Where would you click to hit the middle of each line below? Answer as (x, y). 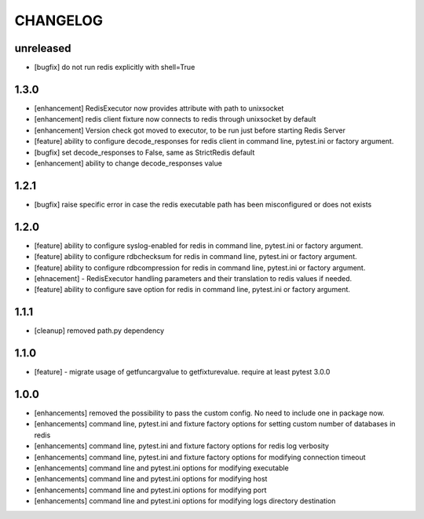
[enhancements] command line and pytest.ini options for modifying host (151, 479)
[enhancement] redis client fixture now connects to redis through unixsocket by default (175, 119)
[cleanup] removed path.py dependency (99, 331)
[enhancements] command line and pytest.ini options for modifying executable (162, 468)
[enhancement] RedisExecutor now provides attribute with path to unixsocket (159, 108)
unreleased (43, 48)
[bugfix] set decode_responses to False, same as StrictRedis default (144, 152)
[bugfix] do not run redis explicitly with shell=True (115, 68)
